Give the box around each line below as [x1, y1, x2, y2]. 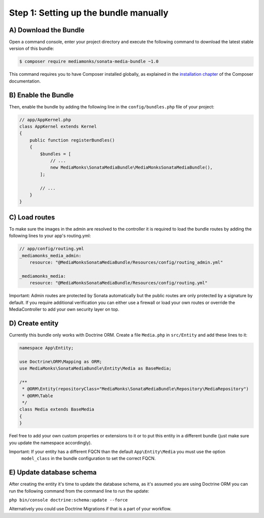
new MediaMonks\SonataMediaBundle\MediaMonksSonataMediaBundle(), [50, 165, 213, 171]
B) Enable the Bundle [9, 91, 74, 99]
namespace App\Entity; [19, 345, 74, 350]
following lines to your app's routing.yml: [9, 233, 91, 239]
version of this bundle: [9, 45, 54, 51]
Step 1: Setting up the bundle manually [9, 7, 169, 18]
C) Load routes [9, 213, 55, 221]
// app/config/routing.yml [19, 246, 84, 252]
